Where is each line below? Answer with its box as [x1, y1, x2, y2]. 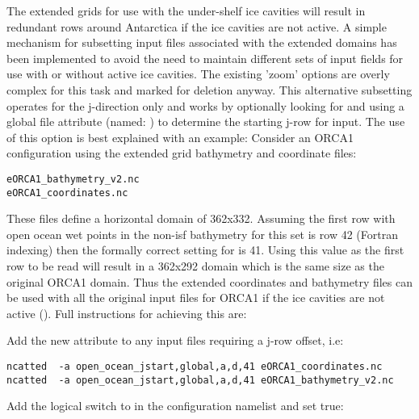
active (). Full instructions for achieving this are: [6, 304, 247, 321]
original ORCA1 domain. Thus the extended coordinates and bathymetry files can [6, 273, 413, 290]
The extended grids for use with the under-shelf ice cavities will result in [6, 2, 366, 19]
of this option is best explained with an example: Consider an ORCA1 [6, 128, 354, 145]
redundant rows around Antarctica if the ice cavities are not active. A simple [6, 18, 387, 35]
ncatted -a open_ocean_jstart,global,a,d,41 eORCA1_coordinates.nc [6, 361, 383, 372]
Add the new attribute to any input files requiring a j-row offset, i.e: [6, 332, 344, 349]
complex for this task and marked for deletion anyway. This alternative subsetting [6, 81, 413, 98]
